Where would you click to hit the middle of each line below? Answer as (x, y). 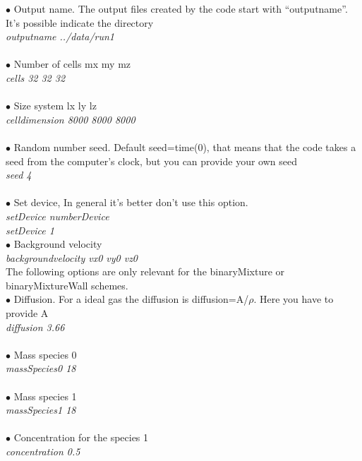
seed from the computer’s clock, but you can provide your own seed (151, 161)
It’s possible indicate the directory (80, 22)
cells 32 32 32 (36, 77)
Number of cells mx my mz (72, 64)
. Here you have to (294, 299)
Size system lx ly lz (55, 106)
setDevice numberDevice (58, 216)
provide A (27, 313)
